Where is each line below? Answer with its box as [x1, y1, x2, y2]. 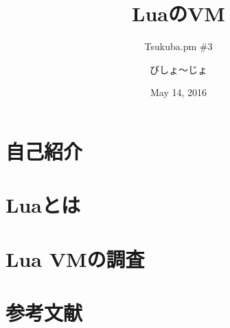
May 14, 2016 [150, 85, 207, 99]
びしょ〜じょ [150, 62, 207, 76]
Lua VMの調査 [5, 244, 145, 272]
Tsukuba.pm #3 [144, 39, 213, 54]
